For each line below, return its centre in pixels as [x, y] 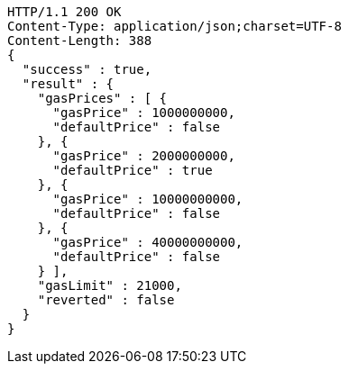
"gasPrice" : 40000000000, [148, 242]
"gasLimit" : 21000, [110, 285]
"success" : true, [87, 69]
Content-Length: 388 [80, 41]
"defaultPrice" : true [133, 170]
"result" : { [68, 84]
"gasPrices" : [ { [102, 98]
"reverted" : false [106, 300]
